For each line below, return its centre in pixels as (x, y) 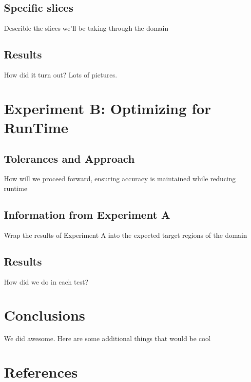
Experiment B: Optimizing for (107, 108)
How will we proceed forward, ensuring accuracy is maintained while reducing (120, 179)
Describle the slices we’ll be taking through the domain (86, 28)
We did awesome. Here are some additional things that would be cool (107, 338)
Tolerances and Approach (69, 158)
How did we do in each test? (46, 281)
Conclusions (45, 315)
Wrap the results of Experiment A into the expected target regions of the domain (125, 235)
